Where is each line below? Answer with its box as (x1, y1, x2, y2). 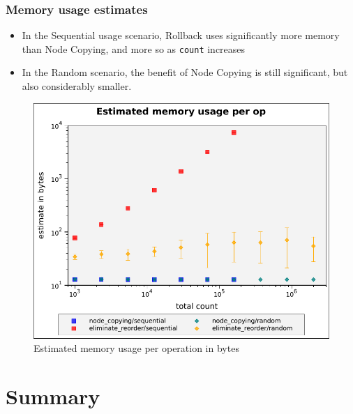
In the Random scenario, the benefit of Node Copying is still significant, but (22, 65, 348, 79)
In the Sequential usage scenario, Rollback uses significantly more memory (22, 28, 340, 43)
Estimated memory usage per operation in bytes (33, 341, 239, 355)
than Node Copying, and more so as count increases (22, 41, 246, 56)
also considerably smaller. (22, 79, 132, 93)
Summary (6, 382, 100, 411)
